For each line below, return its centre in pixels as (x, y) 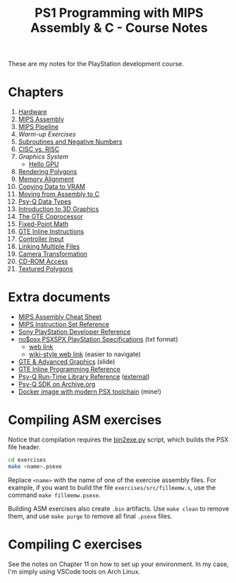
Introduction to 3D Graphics (58, 209)
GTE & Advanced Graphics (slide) (67, 362)
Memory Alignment (46, 179)
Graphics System (43, 157)
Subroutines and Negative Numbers (70, 142)
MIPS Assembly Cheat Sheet (60, 317)
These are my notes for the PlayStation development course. (96, 64)
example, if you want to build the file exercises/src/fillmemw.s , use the (112, 487)
